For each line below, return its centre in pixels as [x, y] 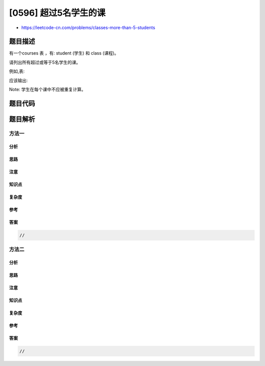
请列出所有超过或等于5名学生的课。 [45, 62]
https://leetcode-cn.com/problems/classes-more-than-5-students [88, 28]
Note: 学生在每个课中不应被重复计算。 [47, 90]
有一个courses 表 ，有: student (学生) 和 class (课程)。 [64, 53]
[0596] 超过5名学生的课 [57, 13]
